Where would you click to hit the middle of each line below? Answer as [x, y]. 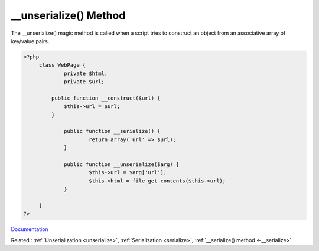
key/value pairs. [30, 41]
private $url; [84, 82]
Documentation [30, 229]
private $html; [86, 73]
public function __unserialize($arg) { [122, 164]
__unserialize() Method [68, 15]
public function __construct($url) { [106, 98]
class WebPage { [62, 65]
